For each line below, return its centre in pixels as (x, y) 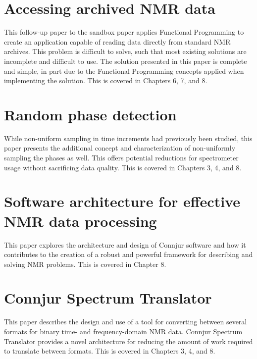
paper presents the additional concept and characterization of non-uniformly (120, 148)
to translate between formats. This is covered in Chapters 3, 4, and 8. (110, 351)
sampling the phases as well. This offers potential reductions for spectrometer (121, 157)
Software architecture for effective (122, 201)
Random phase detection (90, 114)
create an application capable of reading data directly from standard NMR (117, 41)
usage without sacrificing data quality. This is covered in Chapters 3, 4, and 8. (123, 167)
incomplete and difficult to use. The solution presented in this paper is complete (126, 61)
